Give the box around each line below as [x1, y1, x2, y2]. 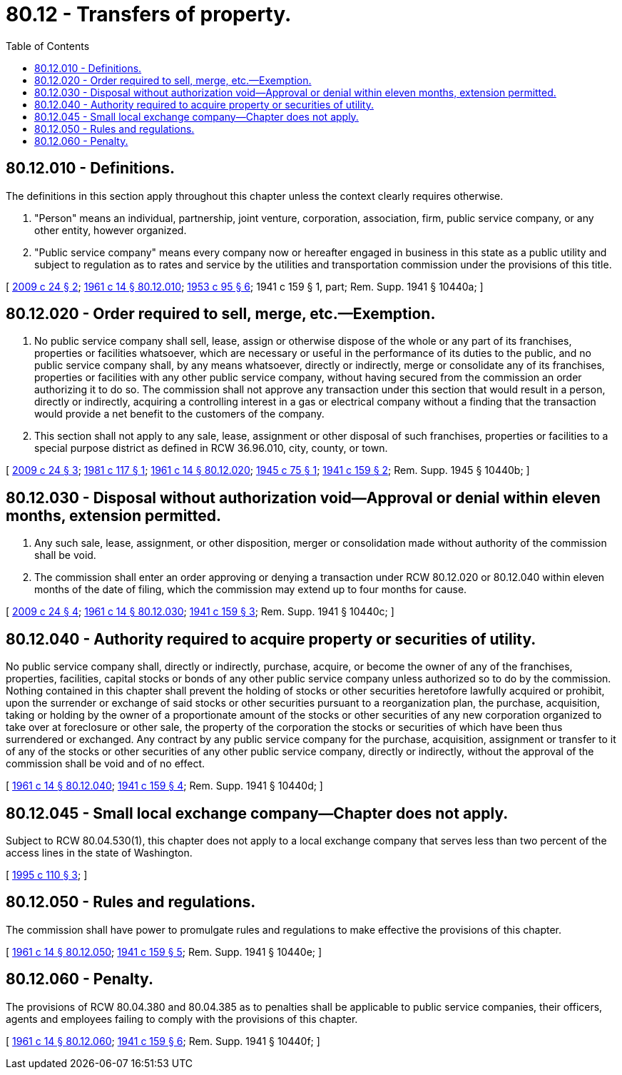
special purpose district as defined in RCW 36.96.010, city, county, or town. [34, 442, 388, 455]
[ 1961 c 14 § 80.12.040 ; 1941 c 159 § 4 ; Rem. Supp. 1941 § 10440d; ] [6, 779, 323, 792]
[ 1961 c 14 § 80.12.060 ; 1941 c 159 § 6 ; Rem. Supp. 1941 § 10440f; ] [6, 1034, 320, 1047]
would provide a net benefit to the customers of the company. [34, 408, 325, 420]
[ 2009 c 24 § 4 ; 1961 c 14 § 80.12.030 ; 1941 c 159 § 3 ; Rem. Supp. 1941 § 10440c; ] [6, 605, 394, 618]
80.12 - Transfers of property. [6, 2, 292, 26]
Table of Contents [6, 39, 90, 52]
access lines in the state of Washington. [6, 846, 193, 859]
